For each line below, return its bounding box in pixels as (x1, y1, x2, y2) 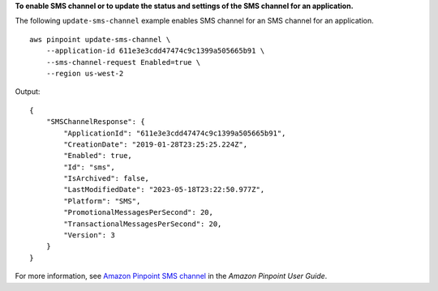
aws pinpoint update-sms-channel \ (29, 35, 171, 44)
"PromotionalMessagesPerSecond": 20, (63, 208, 214, 217)
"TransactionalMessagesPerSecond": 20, (63, 219, 222, 229)
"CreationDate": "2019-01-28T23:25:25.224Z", (63, 139, 247, 149)
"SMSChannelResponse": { (45, 118, 145, 126)
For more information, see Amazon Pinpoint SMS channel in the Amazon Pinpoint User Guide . (15, 272, 328, 281)
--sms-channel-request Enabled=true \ (45, 58, 201, 66)
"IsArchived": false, (63, 174, 150, 183)
